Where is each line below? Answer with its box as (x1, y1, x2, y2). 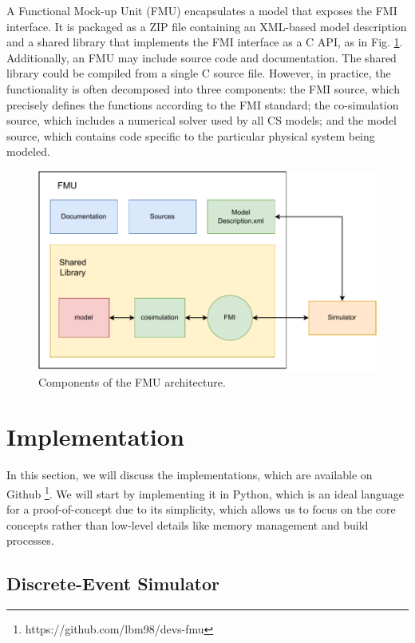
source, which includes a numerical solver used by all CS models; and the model (6, 112, 397, 129)
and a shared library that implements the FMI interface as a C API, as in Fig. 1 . (6, 34, 403, 50)
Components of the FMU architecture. (38, 373, 226, 390)
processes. (6, 532, 54, 549)
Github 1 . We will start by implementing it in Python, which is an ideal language (6, 482, 404, 502)
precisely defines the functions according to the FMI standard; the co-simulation (6, 96, 399, 113)
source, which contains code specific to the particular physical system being (6, 127, 375, 144)
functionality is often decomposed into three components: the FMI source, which (6, 80, 400, 97)
